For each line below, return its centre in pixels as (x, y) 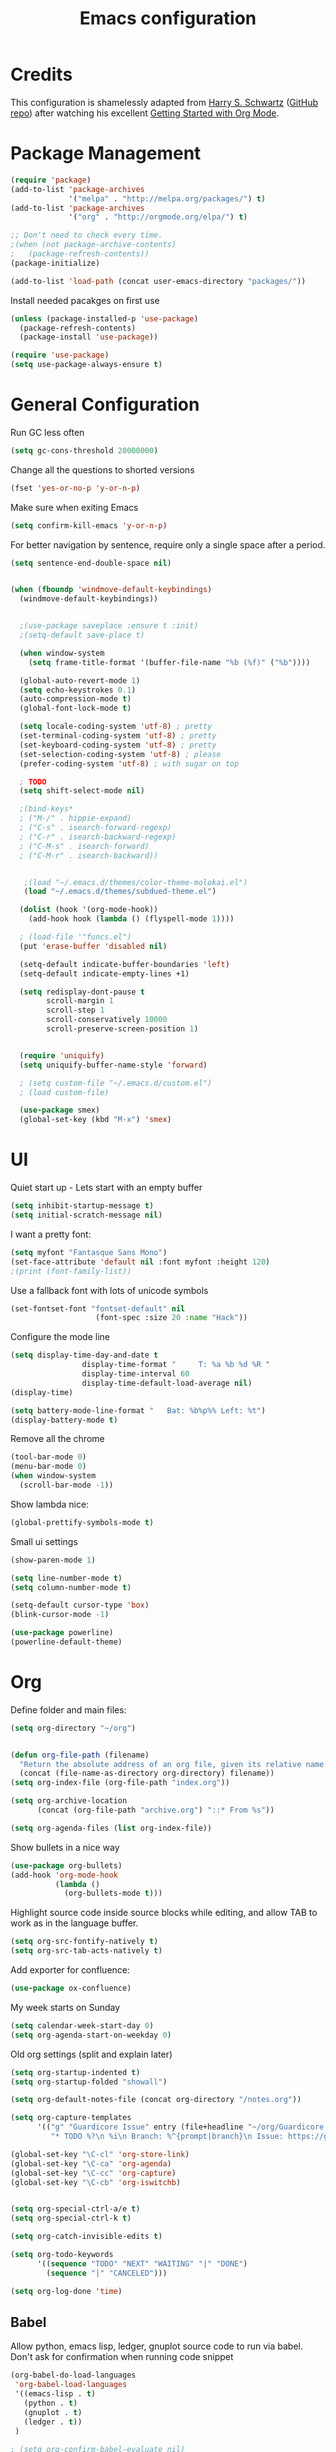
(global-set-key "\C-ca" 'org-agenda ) (91, 2163)
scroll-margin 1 (80, 1001)
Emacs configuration (168, 18)
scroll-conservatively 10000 (107, 1020)
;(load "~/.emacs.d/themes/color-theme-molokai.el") (135, 882)
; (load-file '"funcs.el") (75, 937)
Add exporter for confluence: (70, 1970)
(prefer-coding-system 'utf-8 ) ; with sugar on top (129, 763)
